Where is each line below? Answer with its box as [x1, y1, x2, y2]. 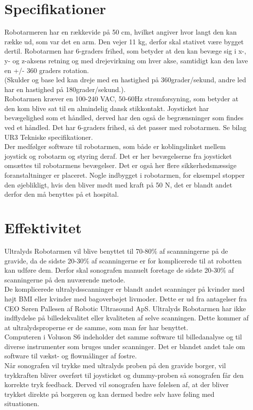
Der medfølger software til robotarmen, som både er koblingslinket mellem [4, 141, 226, 151]
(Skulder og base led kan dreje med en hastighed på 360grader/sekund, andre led [4, 75, 246, 85]
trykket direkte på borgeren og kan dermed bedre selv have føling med [4, 389, 215, 399]
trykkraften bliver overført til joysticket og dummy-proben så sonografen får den [4, 370, 244, 380]
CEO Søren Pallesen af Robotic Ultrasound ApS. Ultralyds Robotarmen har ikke [4, 303, 246, 313]
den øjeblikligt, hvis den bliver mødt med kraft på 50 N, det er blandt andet [4, 179, 233, 189]
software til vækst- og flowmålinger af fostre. [4, 351, 137, 361]
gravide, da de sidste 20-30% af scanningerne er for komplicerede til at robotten [4, 255, 242, 265]
